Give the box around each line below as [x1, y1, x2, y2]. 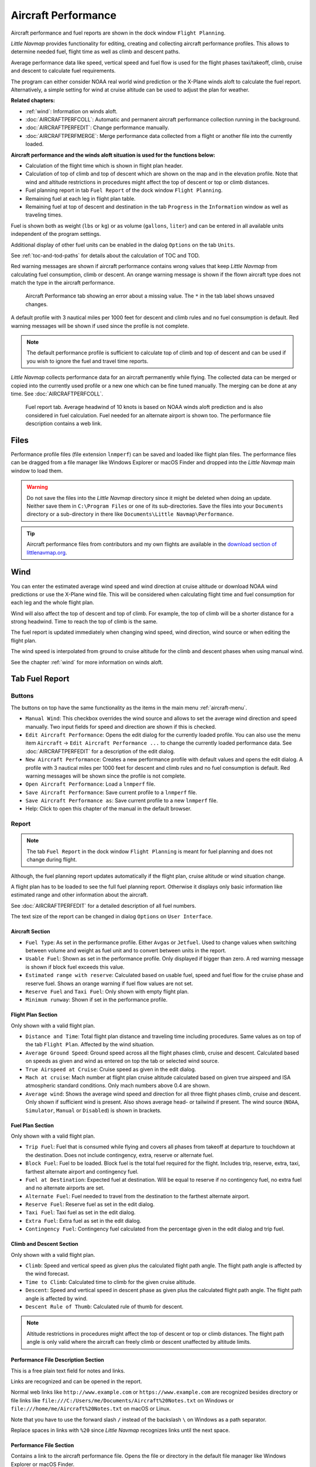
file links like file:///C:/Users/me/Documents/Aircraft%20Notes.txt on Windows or [11, 1397, 234, 1404]
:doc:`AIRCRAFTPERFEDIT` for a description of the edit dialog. [25, 748, 176, 755]
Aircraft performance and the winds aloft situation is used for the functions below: [11, 151, 216, 158]
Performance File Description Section [11, 1356, 105, 1364]
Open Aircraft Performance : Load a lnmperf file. [25, 780, 156, 787]
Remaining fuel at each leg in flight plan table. [25, 195, 136, 202]
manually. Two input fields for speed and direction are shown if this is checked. [25, 723, 217, 730]
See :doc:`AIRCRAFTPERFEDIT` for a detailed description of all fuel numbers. [11, 902, 197, 909]
